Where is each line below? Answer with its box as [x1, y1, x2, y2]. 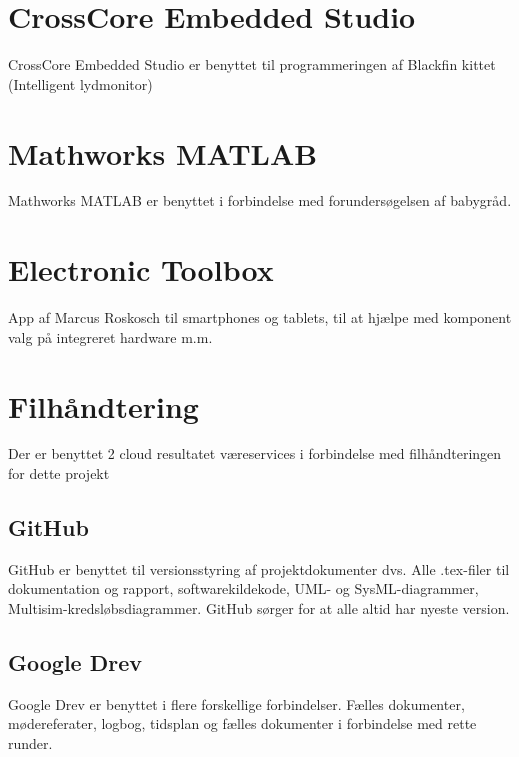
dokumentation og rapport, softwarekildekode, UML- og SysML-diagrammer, [8, 578, 479, 599]
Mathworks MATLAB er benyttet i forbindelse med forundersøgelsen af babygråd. [8, 190, 512, 211]
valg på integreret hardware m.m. [8, 326, 213, 347]
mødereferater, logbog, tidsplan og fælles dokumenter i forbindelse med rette [8, 713, 477, 734]
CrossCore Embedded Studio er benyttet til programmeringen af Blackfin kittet [8, 54, 496, 75]
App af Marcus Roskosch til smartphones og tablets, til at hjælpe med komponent [8, 307, 512, 328]
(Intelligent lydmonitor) [8, 73, 153, 94]
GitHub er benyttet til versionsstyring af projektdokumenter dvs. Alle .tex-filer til [8, 558, 510, 579]
